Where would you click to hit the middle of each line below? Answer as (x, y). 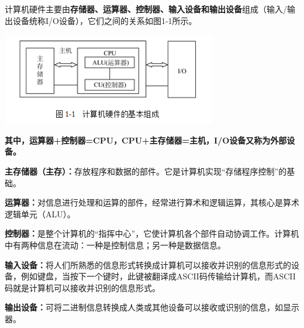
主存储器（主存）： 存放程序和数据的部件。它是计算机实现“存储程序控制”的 (146, 171)
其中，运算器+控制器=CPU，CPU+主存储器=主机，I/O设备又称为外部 (146, 140)
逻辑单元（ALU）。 (40, 213)
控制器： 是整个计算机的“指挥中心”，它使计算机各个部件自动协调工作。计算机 (152, 233)
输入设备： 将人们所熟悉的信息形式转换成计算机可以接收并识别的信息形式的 (148, 264)
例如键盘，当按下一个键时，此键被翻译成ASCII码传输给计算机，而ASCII (158, 276)
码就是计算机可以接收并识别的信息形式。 (82, 287)
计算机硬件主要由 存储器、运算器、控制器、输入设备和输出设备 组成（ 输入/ (146, 9)
